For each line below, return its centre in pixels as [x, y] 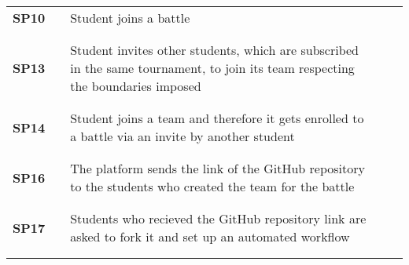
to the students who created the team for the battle [212, 186]
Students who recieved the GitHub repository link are [218, 218]
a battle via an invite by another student [182, 136]
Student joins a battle [130, 18]
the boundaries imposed [136, 86]
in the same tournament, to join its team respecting [212, 68]
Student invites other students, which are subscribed [215, 50]
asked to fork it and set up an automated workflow [210, 236]
